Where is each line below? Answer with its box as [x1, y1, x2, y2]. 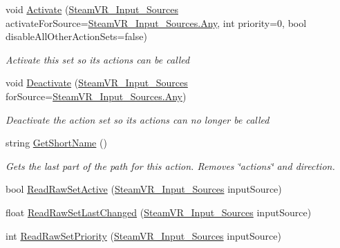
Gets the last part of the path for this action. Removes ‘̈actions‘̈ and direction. [6, 158, 335, 173]
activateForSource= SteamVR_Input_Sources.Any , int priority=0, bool [6, 15, 307, 30]
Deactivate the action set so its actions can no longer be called [6, 112, 270, 126]
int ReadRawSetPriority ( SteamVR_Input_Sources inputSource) [6, 228, 281, 242]
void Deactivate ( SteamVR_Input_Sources [6, 75, 188, 90]
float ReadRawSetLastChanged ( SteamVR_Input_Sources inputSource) [6, 204, 312, 219]
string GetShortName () [6, 135, 107, 150]
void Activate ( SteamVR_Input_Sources [6, 2, 178, 16]
